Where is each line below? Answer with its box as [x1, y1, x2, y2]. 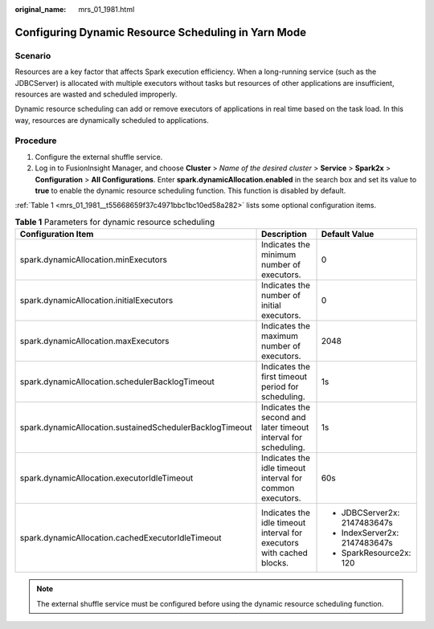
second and [261, 412, 306, 423]
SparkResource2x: [341, 547, 411, 558]
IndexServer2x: [341, 527, 399, 538]
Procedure [14, 135, 57, 146]
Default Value [321, 229, 375, 240]
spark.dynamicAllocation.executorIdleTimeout [19, 472, 194, 484]
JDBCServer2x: [341, 507, 400, 518]
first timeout [261, 371, 307, 382]
